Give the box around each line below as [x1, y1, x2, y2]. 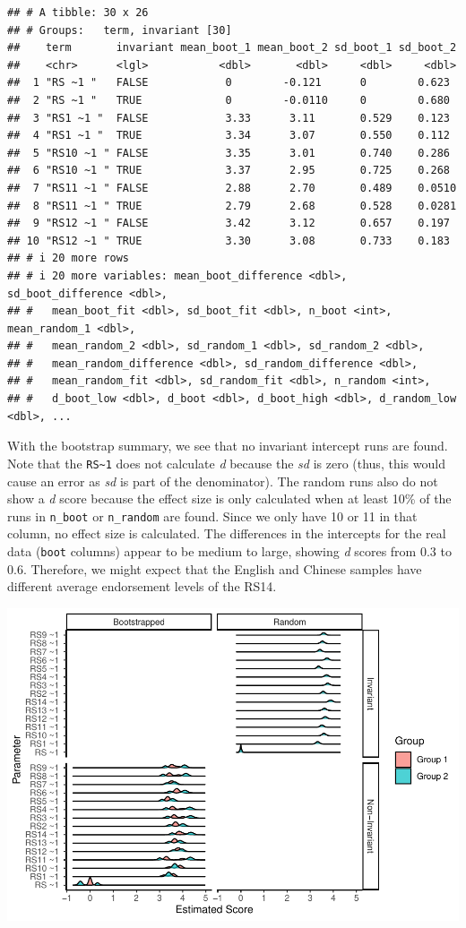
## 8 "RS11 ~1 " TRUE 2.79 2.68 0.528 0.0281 [7, 199, 457, 212]
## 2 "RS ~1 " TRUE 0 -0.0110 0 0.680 [7, 93, 450, 107]
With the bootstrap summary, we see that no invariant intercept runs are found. [7, 436, 448, 455]
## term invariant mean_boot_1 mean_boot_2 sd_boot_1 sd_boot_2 [7, 41, 457, 55]
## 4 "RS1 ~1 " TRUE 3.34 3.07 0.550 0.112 [7, 129, 450, 142]
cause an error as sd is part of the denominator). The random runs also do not [7, 471, 438, 490]
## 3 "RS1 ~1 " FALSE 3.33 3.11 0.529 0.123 [7, 111, 450, 125]
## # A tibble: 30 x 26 [7, 6, 149, 19]
